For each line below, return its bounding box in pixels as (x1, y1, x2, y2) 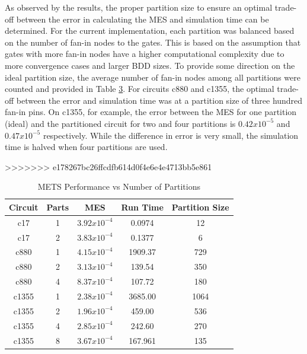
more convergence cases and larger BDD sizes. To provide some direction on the (5, 59, 295, 71)
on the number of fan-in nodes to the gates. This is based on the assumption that (5, 36, 301, 48)
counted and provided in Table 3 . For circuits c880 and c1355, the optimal (5, 82, 274, 95)
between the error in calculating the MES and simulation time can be (16, 12, 269, 25)
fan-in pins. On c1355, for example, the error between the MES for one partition (5, 106, 297, 118)
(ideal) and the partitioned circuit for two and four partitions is (5, 117, 236, 129)
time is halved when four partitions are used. (5, 141, 168, 153)
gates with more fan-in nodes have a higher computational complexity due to (5, 47, 284, 60)
